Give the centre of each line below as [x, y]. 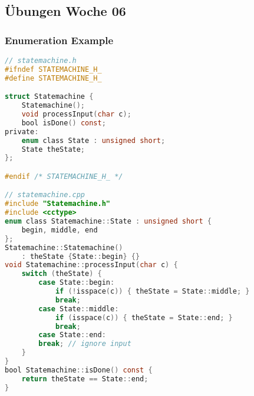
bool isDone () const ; [64, 123]
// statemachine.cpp [45, 195]
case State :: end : [72, 335]
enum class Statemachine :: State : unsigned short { [108, 222]
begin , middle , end [60, 230]
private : [22, 132]
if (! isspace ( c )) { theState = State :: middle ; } [152, 292]
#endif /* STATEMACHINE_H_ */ [64, 176]
